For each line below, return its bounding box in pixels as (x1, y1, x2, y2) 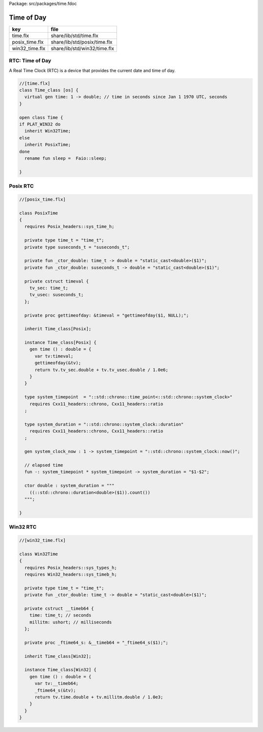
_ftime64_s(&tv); (35, 687, 76, 693)
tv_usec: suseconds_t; (29, 292, 84, 298)
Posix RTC (9, 183, 34, 189)
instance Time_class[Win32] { (24, 667, 97, 673)
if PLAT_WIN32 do (19, 121, 61, 127)
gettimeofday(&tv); (35, 360, 81, 366)
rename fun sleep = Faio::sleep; (24, 155, 107, 161)
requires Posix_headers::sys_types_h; (24, 565, 117, 570)
